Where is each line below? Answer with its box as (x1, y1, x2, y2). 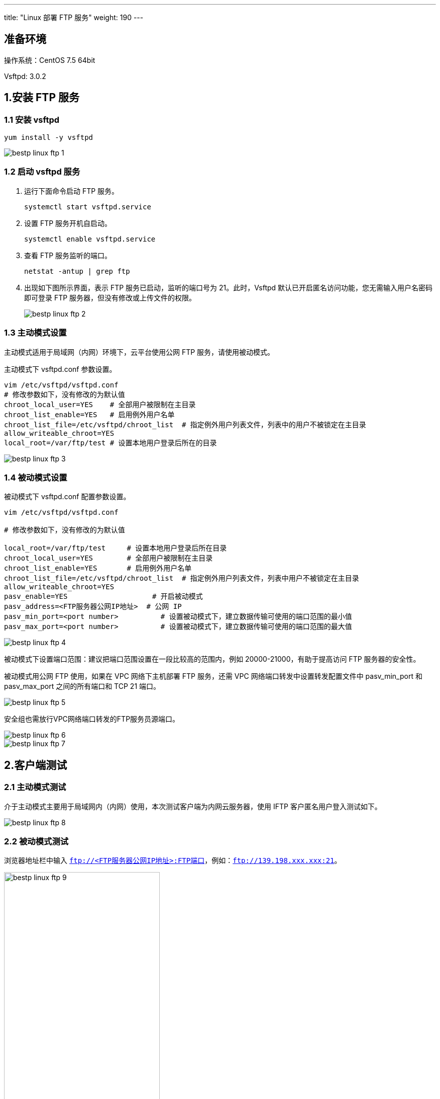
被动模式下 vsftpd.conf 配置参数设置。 (4, 492, 131, 501)
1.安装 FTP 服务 (4, 91, 79, 104)
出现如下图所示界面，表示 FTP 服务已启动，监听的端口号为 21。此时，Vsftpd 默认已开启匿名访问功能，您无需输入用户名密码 (24, 283, 433, 292)
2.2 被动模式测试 (4, 836, 69, 846)
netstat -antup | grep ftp (24, 267, 130, 275)
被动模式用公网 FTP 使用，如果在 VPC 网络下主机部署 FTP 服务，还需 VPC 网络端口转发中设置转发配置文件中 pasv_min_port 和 (4, 672, 422, 681)
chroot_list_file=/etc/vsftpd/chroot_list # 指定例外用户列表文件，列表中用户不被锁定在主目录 (4, 574, 359, 583)
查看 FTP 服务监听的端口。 (24, 251, 112, 260)
